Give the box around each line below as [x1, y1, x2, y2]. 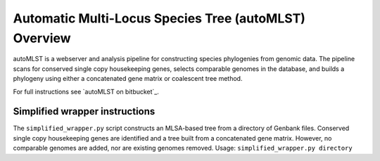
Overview [13, 30, 71, 46]
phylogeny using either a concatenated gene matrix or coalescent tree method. [13, 75, 243, 83]
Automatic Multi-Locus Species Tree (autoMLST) [13, 11, 306, 26]
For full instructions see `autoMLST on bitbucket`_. [13, 87, 160, 96]
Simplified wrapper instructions [13, 105, 156, 117]
